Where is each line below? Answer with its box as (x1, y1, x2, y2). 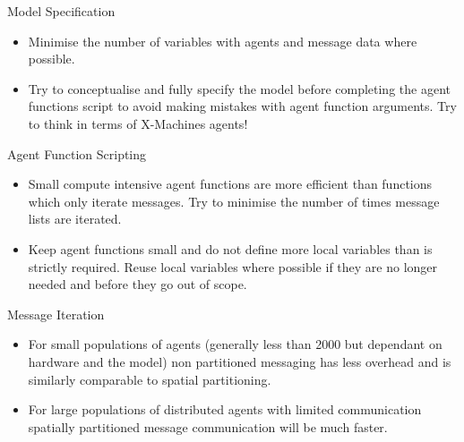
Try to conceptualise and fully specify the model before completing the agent (28, 79, 451, 98)
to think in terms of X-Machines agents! (28, 114, 248, 132)
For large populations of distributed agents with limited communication (28, 400, 422, 419)
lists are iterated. (28, 209, 122, 228)
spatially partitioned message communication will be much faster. (28, 417, 388, 436)
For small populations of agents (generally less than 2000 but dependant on (28, 335, 443, 353)
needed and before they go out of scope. (28, 275, 247, 293)
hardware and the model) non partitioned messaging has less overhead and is (28, 352, 451, 370)
